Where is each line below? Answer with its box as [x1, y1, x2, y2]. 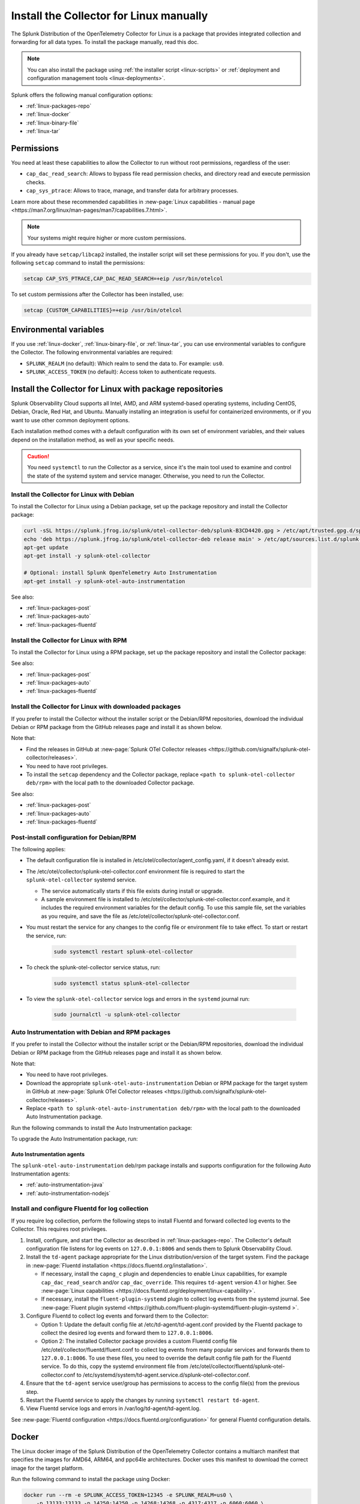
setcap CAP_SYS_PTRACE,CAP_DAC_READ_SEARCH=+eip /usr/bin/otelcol [23, 276, 223, 282]
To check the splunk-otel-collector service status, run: [26, 963, 161, 971]
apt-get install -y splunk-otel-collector [23, 552, 151, 559]
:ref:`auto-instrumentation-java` [26, 1181, 104, 1188]
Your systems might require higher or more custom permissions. [27, 234, 186, 241]
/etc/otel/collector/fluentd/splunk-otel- [189, 1363, 285, 1370]
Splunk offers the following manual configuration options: [11, 91, 153, 99]
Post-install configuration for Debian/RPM [11, 833, 136, 842]
